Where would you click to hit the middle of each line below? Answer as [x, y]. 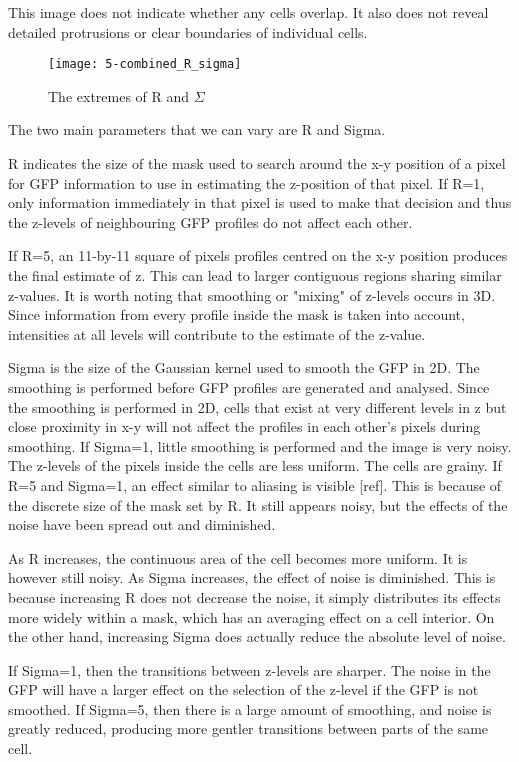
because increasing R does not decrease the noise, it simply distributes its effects [254, 596]
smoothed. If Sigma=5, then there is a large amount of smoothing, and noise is [250, 708]
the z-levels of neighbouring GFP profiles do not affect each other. [210, 221]
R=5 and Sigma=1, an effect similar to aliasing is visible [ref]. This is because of [255, 484]
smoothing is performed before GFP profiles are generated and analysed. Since [249, 386]
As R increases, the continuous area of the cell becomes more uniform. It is [238, 557]
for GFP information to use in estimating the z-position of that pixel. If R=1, [246, 182]
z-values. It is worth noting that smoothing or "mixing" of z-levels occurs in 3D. [252, 294]
